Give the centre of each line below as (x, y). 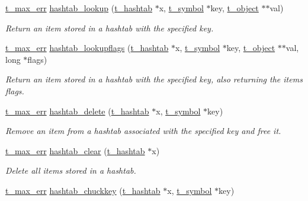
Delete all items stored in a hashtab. (71, 170)
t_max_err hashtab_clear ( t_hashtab (75, 150)
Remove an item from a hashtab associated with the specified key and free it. (143, 131)
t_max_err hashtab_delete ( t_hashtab (77, 111)
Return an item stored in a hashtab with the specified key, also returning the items (154, 79)
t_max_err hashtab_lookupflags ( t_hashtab (87, 48)
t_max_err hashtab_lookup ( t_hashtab (79, 8)
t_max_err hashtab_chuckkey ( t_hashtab (83, 190)
